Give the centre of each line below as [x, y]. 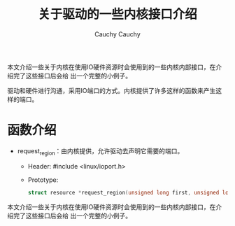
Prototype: [43, 180]
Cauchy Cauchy [117, 34]
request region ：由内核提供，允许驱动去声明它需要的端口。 [100, 151]
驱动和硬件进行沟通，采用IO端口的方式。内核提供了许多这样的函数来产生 [112, 90]
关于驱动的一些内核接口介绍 [117, 14]
